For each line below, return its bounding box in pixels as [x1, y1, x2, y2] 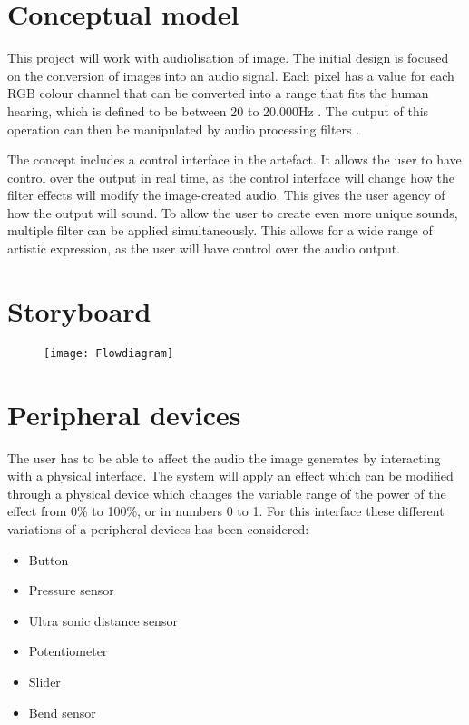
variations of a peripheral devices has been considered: [7, 519, 309, 538]
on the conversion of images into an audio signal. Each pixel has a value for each [7, 65, 454, 84]
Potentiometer [28, 641, 108, 660]
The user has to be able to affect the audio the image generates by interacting [7, 448, 441, 467]
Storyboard [7, 292, 151, 329]
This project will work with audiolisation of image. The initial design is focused [7, 48, 449, 67]
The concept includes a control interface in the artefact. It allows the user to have [7, 150, 462, 169]
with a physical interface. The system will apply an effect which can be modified [7, 466, 454, 485]
